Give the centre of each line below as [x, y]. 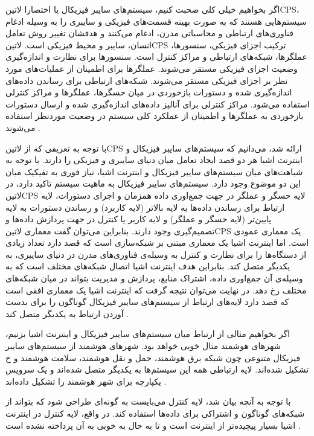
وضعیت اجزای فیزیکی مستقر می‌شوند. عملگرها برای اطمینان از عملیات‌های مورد [152, 68]
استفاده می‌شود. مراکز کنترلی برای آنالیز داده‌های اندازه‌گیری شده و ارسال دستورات [158, 104]
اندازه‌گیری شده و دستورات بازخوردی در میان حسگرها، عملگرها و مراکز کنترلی [149, 92]
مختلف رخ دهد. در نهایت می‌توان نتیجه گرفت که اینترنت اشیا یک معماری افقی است [156, 290]
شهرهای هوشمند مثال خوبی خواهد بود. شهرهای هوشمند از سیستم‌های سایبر [143, 346]
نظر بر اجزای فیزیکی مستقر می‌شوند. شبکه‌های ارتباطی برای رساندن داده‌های [147, 80]
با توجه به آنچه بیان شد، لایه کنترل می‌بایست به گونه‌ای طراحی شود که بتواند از [148, 401]
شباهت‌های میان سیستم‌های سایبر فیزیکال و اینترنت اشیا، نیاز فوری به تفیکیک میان [154, 171]
